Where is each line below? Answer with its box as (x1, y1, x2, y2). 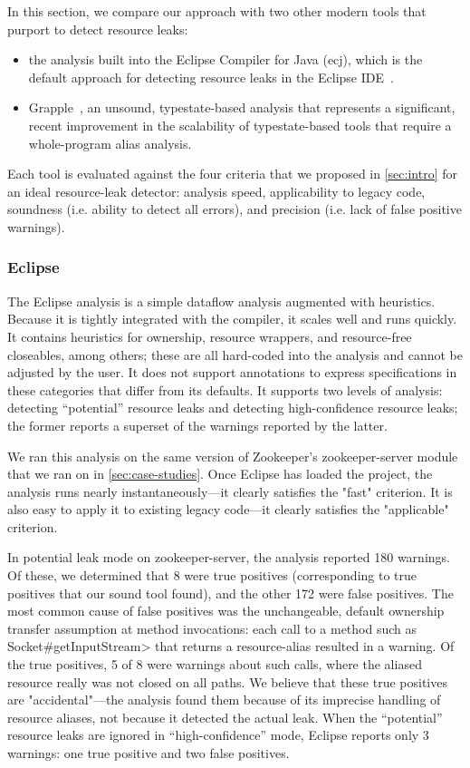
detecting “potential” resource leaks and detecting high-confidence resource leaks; (7, 398, 458, 417)
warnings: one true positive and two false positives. (7, 744, 290, 762)
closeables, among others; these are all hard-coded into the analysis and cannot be (7, 345, 464, 364)
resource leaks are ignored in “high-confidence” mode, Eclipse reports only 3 (7, 725, 429, 744)
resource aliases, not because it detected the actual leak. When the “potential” (7, 707, 443, 726)
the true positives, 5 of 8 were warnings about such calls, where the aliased (7, 655, 422, 674)
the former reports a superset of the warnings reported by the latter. (7, 415, 388, 434)
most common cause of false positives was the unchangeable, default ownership (7, 601, 445, 620)
